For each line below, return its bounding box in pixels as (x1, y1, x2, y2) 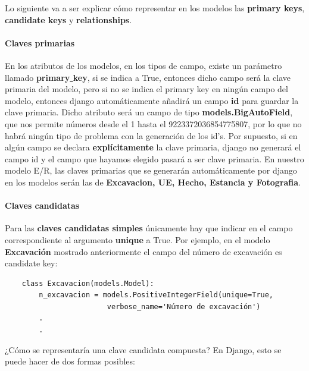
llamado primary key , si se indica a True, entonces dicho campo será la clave (5, 71, 291, 83)
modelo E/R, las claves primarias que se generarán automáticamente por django (5, 164, 297, 177)
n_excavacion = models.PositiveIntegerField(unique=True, (39, 291, 274, 300)
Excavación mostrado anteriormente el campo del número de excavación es (5, 245, 282, 257)
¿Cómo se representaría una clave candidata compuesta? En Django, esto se (5, 343, 282, 356)
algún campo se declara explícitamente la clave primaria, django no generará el (5, 141, 301, 153)
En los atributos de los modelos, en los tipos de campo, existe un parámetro (5, 59, 282, 71)
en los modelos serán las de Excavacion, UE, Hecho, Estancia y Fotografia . (5, 175, 301, 188)
